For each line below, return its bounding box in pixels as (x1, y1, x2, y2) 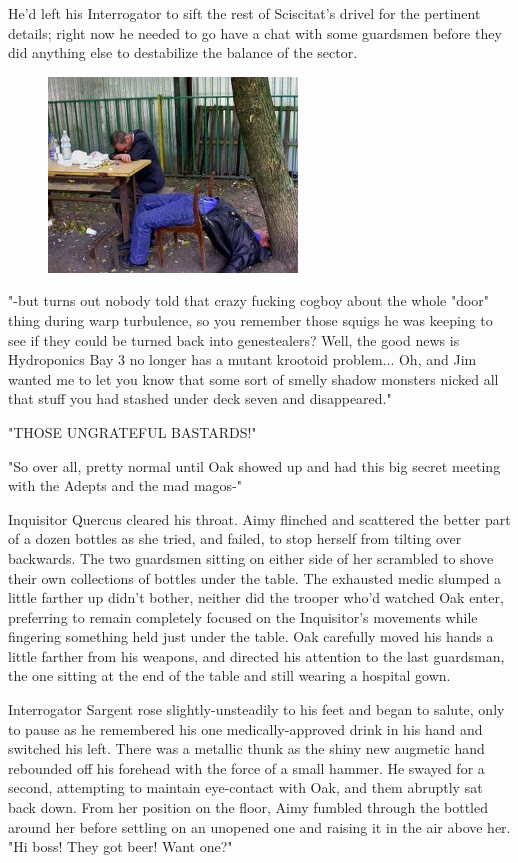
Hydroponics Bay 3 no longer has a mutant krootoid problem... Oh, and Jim (8, 349, 477, 370)
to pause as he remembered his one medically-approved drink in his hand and (8, 718, 483, 739)
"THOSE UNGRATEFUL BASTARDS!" (8, 421, 257, 442)
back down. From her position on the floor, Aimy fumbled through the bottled (8, 797, 488, 818)
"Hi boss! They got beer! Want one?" (8, 836, 233, 857)
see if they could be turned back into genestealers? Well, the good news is (8, 329, 460, 350)
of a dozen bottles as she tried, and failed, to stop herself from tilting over (8, 528, 462, 549)
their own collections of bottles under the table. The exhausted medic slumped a (8, 567, 502, 588)
